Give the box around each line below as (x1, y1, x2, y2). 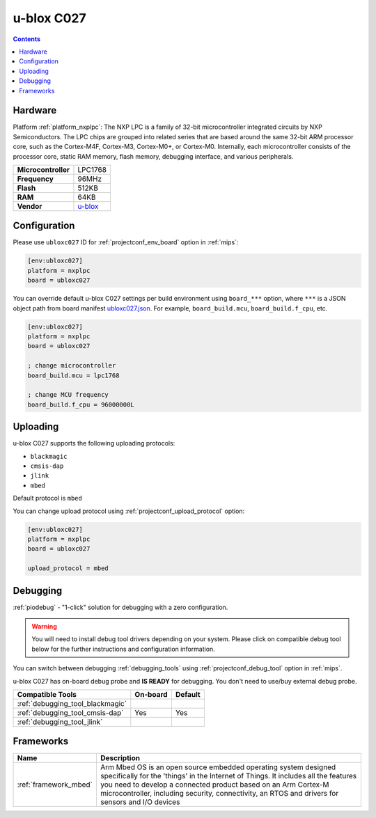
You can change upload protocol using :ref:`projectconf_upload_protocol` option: (13, 507, 245, 515)
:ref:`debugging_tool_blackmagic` (17, 698, 127, 708)
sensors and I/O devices (100, 797, 180, 807)
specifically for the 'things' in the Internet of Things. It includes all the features (100, 771, 357, 781)
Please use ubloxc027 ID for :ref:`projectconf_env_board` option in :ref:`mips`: (13, 238, 239, 246)
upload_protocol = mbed (27, 565, 109, 572)
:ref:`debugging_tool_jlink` (17, 717, 103, 727)
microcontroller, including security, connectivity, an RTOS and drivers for (100, 789, 339, 799)
